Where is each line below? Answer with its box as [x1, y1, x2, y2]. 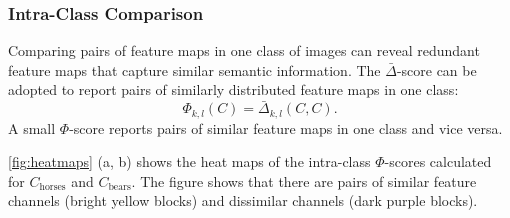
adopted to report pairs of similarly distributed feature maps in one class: [8, 79, 459, 100]
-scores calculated [384, 151, 492, 172]
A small [8, 117, 56, 138]
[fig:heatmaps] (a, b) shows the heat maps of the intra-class [8, 151, 371, 172]
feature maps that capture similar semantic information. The [8, 59, 381, 80]
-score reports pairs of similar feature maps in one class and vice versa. [69, 117, 503, 138]
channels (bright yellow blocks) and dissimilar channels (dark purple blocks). [8, 190, 478, 211]
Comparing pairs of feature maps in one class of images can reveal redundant [8, 40, 480, 61]
